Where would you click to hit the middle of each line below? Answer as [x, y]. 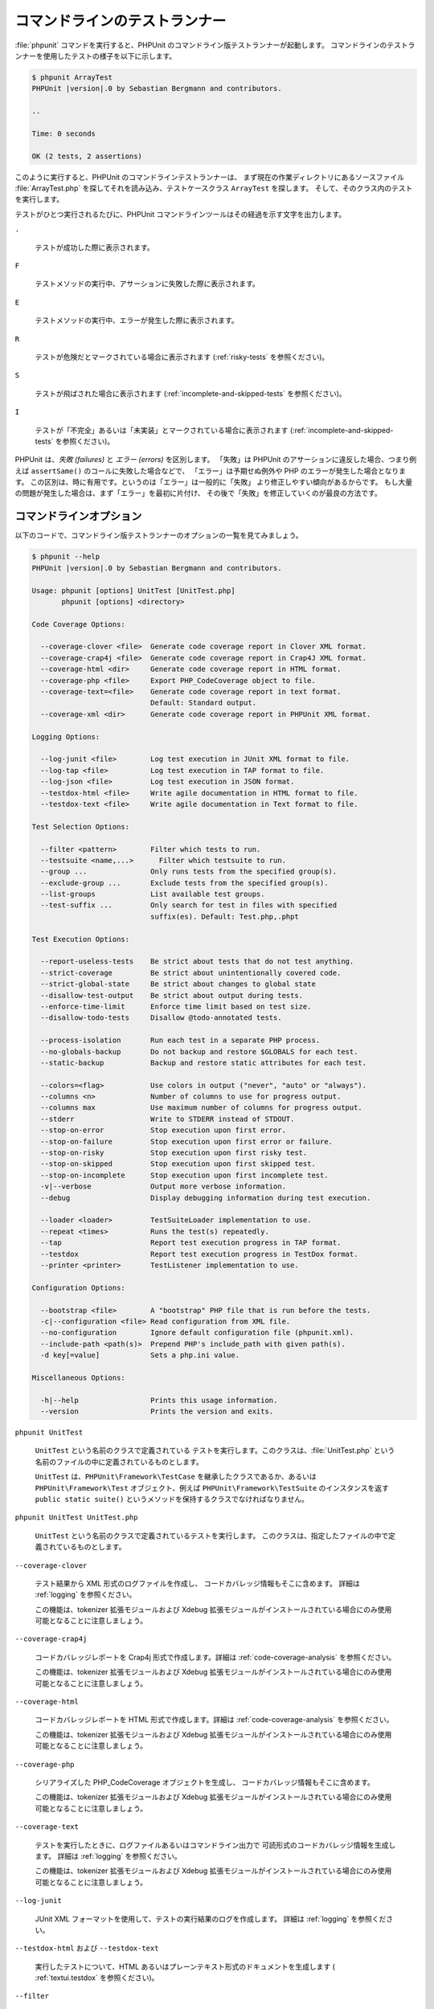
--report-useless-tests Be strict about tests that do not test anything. [197, 962]
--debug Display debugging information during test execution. [206, 1198]
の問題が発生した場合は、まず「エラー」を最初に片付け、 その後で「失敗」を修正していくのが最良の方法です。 [198, 493]
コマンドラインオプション [78, 516]
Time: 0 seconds [64, 133]
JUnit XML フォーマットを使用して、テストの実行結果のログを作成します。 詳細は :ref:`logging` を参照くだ [211, 1919]
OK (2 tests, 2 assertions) [87, 156]
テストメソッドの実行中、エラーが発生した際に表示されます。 [137, 321]
